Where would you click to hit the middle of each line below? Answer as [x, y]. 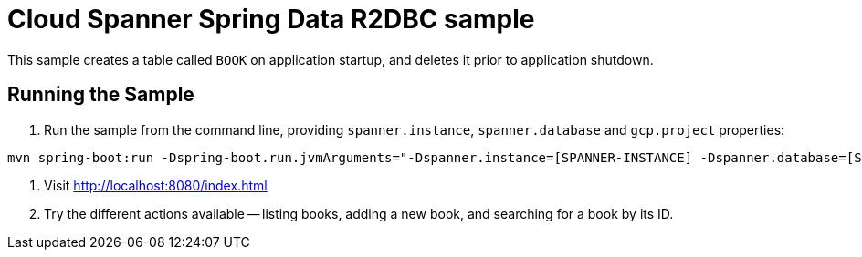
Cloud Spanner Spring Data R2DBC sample [271, 19]
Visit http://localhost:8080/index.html [156, 185]
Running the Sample [101, 95]
